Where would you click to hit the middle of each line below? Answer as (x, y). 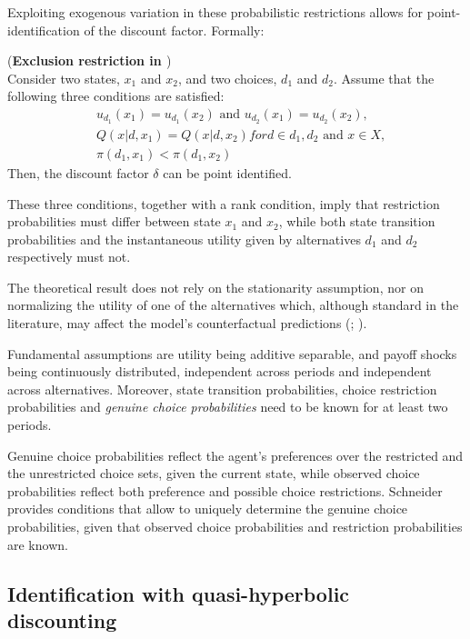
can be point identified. (227, 172)
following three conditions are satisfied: (116, 96)
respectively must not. (69, 257)
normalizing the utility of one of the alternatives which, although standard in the (233, 305)
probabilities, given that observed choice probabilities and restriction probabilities (235, 527)
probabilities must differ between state (114, 221)
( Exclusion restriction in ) (90, 60)
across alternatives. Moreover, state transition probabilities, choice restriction (222, 389)
